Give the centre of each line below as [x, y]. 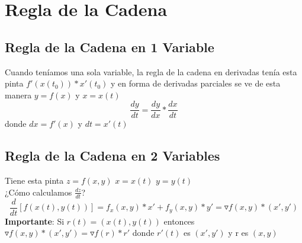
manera [18, 95]
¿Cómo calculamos [38, 192]
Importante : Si [35, 221]
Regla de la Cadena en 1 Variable [110, 47]
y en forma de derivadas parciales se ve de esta [196, 83]
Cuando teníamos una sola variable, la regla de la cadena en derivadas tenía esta [151, 71]
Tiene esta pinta [34, 180]
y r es [238, 233]
